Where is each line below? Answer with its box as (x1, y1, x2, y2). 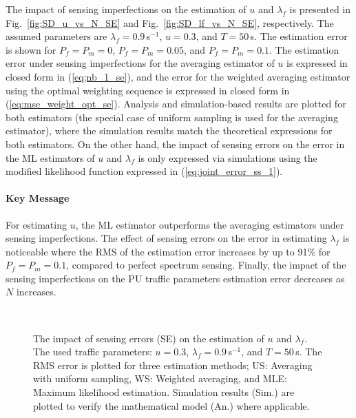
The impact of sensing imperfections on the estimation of (6, 2, 247, 16)
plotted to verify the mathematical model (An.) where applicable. (33, 398, 310, 412)
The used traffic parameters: (33, 344, 152, 359)
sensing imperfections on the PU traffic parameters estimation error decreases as (6, 271, 345, 285)
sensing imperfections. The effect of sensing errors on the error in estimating (6, 231, 327, 245)
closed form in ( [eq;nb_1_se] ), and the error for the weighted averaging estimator (6, 69, 350, 83)
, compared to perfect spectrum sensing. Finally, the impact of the (66, 258, 346, 272)
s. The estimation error (250, 29, 348, 43)
